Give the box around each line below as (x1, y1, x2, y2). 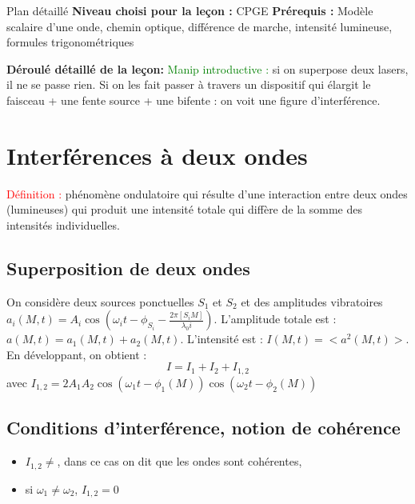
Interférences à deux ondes (6, 138, 308, 171)
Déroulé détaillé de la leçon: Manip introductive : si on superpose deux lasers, (6, 60, 409, 77)
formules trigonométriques (6, 34, 134, 50)
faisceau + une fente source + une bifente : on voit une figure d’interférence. (6, 91, 381, 108)
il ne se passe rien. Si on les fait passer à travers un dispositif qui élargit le (6, 76, 371, 93)
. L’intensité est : (180, 330, 263, 347)
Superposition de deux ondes (6, 255, 250, 280)
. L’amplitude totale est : (213, 310, 337, 327)
